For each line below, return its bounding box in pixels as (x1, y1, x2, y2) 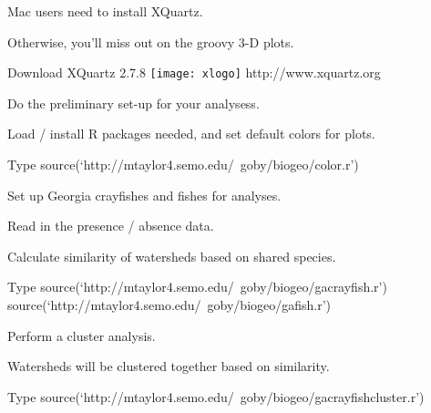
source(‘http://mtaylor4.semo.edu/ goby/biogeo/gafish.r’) (7, 295, 332, 314)
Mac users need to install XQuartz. (7, 2, 203, 20)
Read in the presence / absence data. (7, 216, 214, 235)
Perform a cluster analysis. (7, 325, 156, 345)
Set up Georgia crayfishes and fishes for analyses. (7, 185, 282, 204)
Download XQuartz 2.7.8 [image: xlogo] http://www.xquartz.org (7, 63, 381, 82)
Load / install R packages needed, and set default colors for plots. (7, 124, 375, 143)
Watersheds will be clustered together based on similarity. (7, 356, 330, 376)
